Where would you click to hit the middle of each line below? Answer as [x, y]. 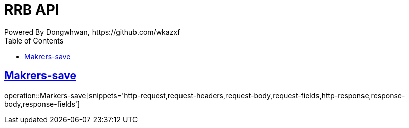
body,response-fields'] [42, 104]
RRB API [32, 10]
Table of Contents [34, 40]
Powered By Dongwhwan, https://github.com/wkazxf [92, 32]
